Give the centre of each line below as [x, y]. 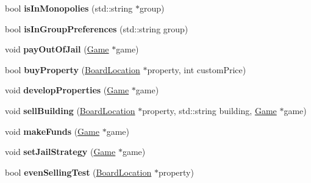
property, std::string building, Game [209, 110]
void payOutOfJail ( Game [57, 49]
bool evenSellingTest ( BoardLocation [78, 172]
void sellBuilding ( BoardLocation [70, 110]
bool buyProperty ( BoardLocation [73, 69]
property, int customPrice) [197, 69]
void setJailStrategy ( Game [60, 152]
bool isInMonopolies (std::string [69, 8]
